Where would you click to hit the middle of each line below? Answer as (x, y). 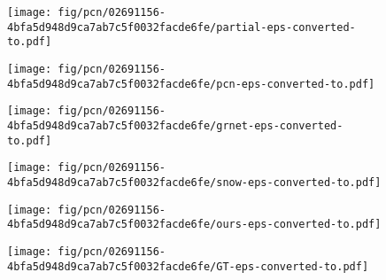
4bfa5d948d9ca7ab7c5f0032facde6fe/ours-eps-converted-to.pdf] (194, 225)
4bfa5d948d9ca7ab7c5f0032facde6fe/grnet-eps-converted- (175, 125)
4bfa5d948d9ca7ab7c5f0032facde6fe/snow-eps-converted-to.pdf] (194, 182)
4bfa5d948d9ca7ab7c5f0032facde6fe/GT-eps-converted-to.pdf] (188, 266)
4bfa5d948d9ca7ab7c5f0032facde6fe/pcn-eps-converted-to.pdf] (191, 84)
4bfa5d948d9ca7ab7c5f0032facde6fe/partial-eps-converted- (181, 27)
